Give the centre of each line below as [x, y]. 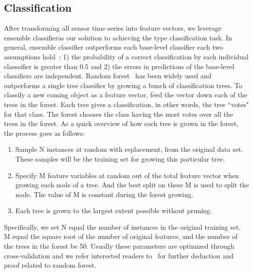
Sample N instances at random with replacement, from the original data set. [129, 149]
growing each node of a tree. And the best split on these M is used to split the [132, 185]
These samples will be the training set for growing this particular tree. [120, 158]
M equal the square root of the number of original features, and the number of [121, 236]
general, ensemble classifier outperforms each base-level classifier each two [114, 47]
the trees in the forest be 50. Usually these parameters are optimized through [119, 246]
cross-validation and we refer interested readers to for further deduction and [119, 255]
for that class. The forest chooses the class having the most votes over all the [118, 114]
